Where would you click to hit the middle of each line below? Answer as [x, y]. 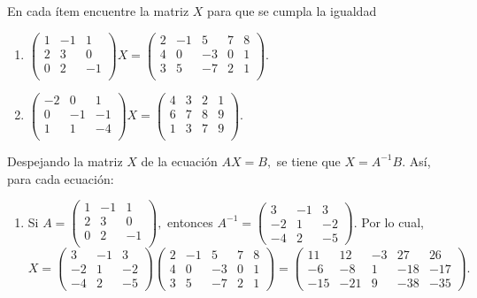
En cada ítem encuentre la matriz [98, 11]
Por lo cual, [392, 222]
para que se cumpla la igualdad [292, 11]
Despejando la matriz [65, 160]
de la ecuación [179, 160]
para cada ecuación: [61, 178]
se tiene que [308, 160]
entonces [190, 222]
